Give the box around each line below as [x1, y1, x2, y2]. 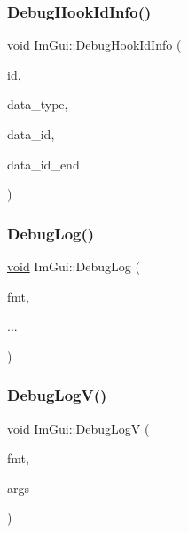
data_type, [7, 95, 68, 114]
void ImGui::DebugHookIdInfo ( [7, 35, 182, 54]
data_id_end [7, 154, 80, 173]
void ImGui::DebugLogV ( [7, 419, 150, 437]
